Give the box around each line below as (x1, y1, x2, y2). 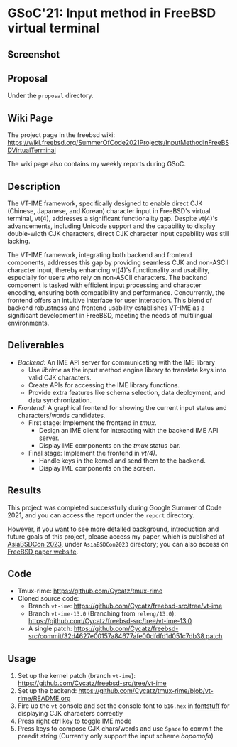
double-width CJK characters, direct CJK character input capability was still (7, 230, 230, 238)
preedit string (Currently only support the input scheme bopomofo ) (17, 732, 214, 741)
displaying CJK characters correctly (17, 709, 123, 718)
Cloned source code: (17, 594, 79, 603)
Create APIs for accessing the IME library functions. (28, 380, 180, 389)
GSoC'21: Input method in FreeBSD (7, 5, 216, 21)
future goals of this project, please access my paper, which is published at (7, 532, 225, 541)
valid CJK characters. (28, 373, 92, 382)
